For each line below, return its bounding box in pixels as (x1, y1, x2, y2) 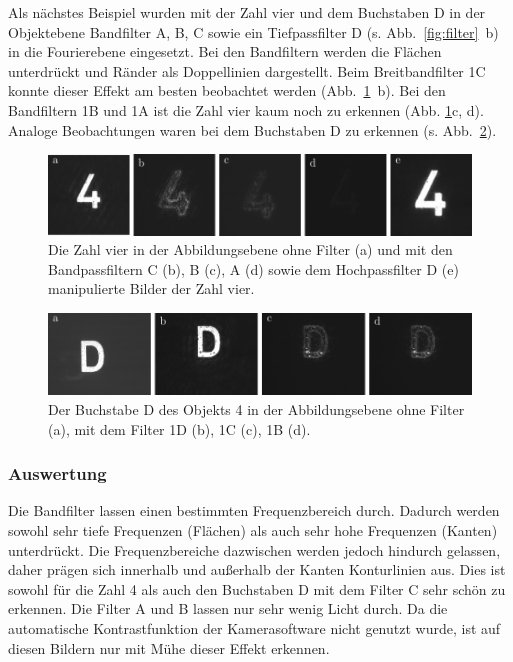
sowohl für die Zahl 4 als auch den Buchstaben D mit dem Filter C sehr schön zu (8, 578, 506, 599)
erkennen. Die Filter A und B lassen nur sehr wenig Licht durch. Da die (8, 598, 448, 619)
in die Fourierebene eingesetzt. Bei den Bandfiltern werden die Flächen (8, 41, 442, 62)
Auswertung (8, 461, 107, 486)
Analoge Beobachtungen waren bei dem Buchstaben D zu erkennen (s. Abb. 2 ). (8, 119, 497, 140)
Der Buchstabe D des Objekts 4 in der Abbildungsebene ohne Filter (48, 399, 465, 420)
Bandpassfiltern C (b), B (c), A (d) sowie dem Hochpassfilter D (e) (48, 258, 459, 279)
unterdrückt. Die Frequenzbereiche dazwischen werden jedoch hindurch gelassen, (8, 539, 501, 560)
